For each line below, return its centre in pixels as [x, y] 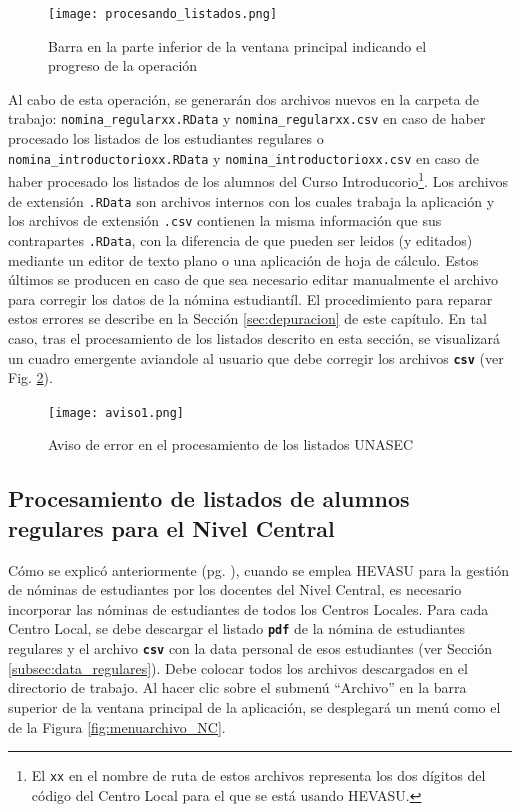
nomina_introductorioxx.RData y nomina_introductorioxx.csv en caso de [244, 157]
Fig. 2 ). [30, 377]
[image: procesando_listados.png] [163, 14]
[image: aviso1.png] [116, 412]
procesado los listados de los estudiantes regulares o [166, 138]
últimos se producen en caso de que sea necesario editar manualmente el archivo [253, 279]
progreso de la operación [123, 65]
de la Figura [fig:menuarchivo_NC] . [117, 726]
